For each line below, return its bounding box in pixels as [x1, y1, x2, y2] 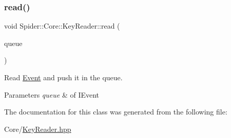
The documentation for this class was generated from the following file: [4, 106, 227, 117]
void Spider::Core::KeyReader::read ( [4, 20, 120, 31]
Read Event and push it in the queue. [4, 72, 123, 82]
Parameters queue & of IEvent [4, 89, 100, 100]
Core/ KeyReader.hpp [4, 123, 71, 134]
